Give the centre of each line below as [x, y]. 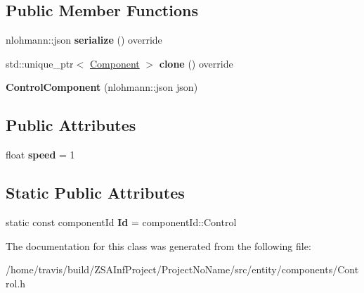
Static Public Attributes [95, 193]
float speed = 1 [40, 155]
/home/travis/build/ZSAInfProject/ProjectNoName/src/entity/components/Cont [182, 269]
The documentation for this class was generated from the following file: [158, 245]
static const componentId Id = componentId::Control [121, 222]
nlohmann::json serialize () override [84, 40]
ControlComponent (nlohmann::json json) [102, 87]
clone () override [196, 63]
